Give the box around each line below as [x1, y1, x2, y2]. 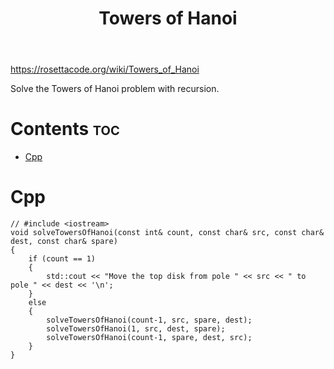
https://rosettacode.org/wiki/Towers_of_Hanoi [10, 63, 200, 76]
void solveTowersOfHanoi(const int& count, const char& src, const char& [10, 228, 325, 238]
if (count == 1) [28, 254, 97, 264]
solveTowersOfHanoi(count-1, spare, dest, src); [46, 333, 253, 343]
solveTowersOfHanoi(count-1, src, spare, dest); [46, 315, 253, 326]
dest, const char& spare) [10, 237, 118, 247]
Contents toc [10, 118, 120, 141]
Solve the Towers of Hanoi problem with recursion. [10, 83, 220, 95]
